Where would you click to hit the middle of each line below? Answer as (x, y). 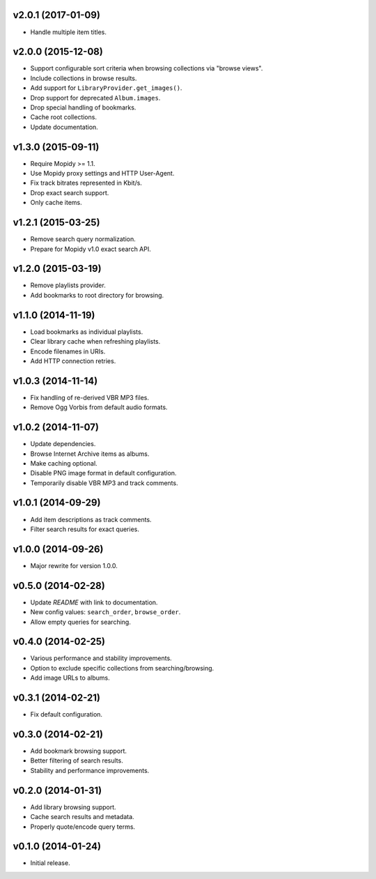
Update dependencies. (63, 444)
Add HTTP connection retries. (73, 361)
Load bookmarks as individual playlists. (87, 332)
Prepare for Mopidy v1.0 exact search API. (91, 249)
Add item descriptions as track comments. (91, 519)
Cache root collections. (64, 117)
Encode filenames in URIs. (68, 351)
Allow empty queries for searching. (81, 622)
